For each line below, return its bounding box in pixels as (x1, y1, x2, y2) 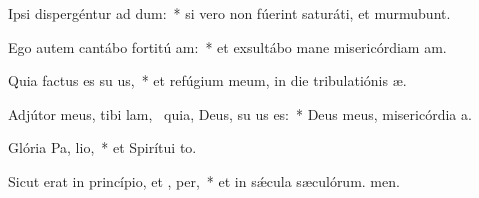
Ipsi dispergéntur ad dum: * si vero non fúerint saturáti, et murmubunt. (8, 3, 451, 23)
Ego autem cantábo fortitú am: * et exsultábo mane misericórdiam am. (8, 36, 447, 57)
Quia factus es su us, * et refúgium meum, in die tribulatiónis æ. (8, 70, 407, 91)
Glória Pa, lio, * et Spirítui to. (8, 137, 197, 158)
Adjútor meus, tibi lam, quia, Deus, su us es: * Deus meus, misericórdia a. (8, 103, 472, 124)
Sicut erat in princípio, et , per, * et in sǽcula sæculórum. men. (8, 170, 400, 191)
